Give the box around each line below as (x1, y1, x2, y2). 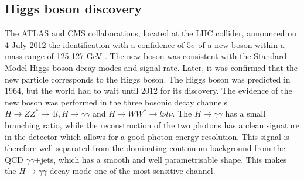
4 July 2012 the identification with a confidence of (5, 38, 185, 50)
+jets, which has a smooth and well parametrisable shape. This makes (34, 153, 287, 165)
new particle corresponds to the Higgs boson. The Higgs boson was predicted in (5, 73, 291, 85)
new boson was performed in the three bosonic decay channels (5, 95, 227, 108)
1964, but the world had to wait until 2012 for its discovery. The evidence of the (5, 84, 292, 97)
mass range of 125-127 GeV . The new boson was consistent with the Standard (5, 50, 287, 62)
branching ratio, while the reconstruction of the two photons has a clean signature (5, 118, 299, 131)
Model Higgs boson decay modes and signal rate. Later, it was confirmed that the (5, 61, 298, 73)
